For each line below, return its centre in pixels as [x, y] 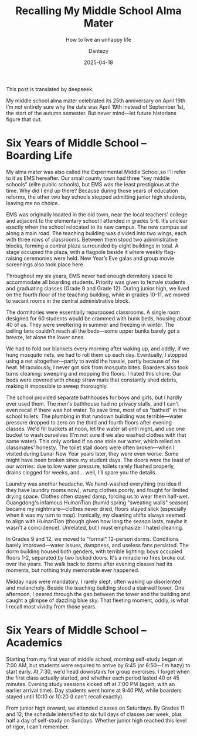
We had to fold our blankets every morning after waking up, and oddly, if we [98, 349]
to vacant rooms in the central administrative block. [68, 300]
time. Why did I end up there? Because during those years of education [92, 190]
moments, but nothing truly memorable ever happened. [73, 570]
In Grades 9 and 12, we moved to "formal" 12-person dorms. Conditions [92, 538]
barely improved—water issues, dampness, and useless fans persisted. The [98, 545]
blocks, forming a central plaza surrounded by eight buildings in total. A [92, 246]
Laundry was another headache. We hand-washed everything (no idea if [94, 484]
